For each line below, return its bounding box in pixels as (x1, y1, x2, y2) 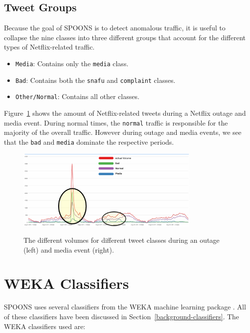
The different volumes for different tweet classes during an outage (23, 235, 220, 245)
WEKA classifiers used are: (4, 321, 86, 331)
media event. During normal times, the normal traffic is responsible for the (4, 117, 228, 128)
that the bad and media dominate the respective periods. (4, 136, 174, 147)
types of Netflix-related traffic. (4, 42, 95, 52)
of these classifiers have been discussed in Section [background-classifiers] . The (4, 311, 239, 322)
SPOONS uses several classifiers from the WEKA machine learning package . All (4, 302, 246, 312)
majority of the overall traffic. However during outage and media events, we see (4, 127, 242, 137)
